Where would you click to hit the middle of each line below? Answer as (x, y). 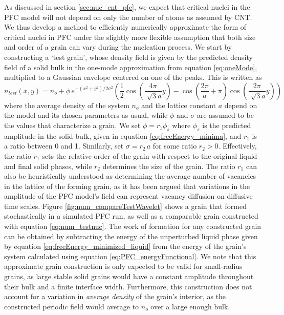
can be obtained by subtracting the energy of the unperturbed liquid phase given (131, 236)
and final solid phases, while (48, 166)
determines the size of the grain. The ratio (169, 166)
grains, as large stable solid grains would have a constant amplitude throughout (129, 276)
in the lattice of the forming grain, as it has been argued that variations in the (127, 186)
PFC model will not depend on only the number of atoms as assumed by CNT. (128, 17)
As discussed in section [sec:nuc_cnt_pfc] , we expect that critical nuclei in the (127, 7)
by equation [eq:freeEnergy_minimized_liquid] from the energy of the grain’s (125, 246)
